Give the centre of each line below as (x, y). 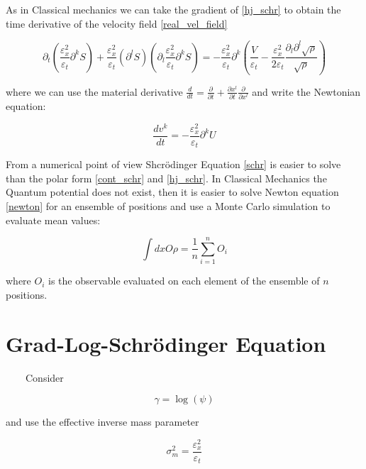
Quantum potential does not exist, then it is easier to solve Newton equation (172, 192)
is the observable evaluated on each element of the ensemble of (184, 281)
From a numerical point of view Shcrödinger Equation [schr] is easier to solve (173, 164)
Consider (44, 377)
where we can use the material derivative (94, 91)
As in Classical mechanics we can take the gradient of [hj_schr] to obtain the (173, 9)
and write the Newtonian (306, 91)
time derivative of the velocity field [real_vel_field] (117, 23)
